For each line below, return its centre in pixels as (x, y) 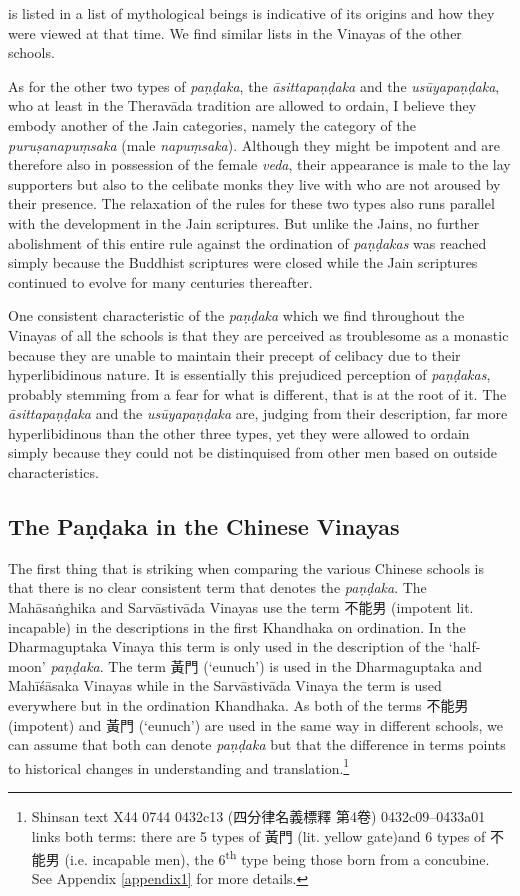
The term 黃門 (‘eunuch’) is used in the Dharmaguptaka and (295, 665)
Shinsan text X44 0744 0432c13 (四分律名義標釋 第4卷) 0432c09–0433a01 (258, 816)
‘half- (464, 646)
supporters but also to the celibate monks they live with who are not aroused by (254, 183)
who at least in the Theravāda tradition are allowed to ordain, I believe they (242, 105)
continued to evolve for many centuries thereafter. (160, 281)
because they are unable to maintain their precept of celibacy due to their (234, 354)
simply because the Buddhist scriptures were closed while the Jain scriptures (243, 262)
